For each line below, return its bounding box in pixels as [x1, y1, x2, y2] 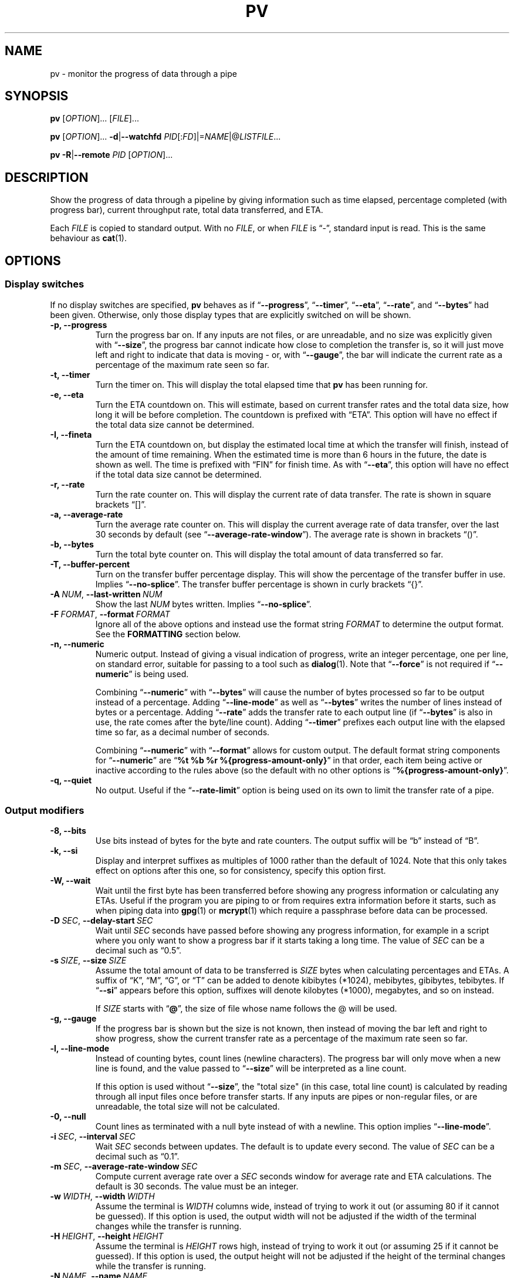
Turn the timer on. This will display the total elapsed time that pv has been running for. [95, 379, 428, 390]
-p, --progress [50, 319, 107, 330]
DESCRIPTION [5, 170, 89, 185]
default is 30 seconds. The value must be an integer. [95, 1181, 299, 1192]
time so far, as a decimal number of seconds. [95, 726, 270, 737]
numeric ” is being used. [95, 668, 189, 679]
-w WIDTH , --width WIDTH [50, 1191, 155, 1202]
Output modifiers [5, 804, 84, 816]
